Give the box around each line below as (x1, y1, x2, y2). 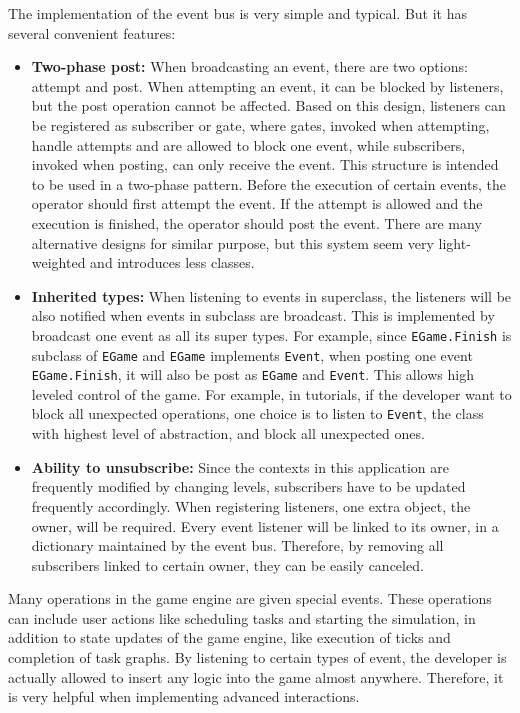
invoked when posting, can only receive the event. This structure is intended (31, 154, 499, 175)
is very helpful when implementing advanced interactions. (8, 686, 360, 707)
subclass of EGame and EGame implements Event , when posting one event (31, 344, 473, 365)
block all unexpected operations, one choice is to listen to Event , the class (31, 403, 484, 424)
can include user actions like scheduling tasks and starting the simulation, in (8, 607, 476, 628)
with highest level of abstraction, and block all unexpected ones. (31, 423, 425, 444)
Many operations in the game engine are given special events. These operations (8, 588, 492, 609)
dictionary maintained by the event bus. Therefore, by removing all (31, 535, 444, 556)
